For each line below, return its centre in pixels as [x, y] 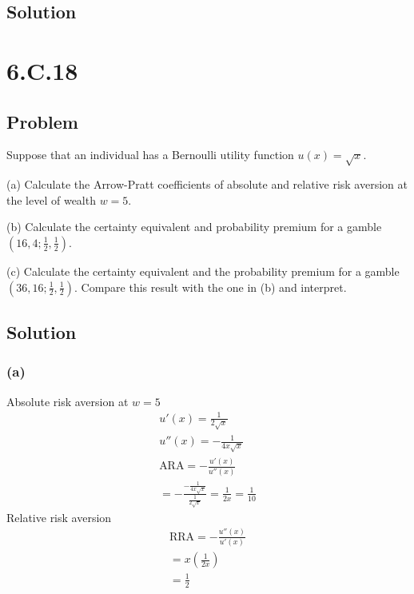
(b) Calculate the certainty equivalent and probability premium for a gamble [194, 227]
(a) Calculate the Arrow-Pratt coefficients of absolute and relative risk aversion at [207, 184]
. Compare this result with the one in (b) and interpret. [210, 287]
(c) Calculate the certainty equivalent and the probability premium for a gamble [203, 271]
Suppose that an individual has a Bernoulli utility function [150, 155]
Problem [42, 121]
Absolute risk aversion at [68, 401]
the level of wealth [51, 199]
